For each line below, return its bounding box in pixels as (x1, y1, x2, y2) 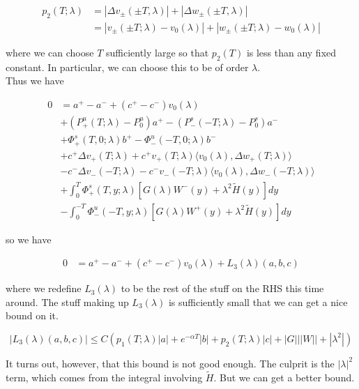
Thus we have (6, 73, 64, 88)
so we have (6, 231, 52, 246)
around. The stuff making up (6, 294, 129, 309)
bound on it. (6, 308, 59, 323)
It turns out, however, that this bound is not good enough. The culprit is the (6, 356, 335, 370)
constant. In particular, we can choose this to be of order (6, 59, 249, 74)
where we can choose (6, 45, 94, 59)
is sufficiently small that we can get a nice (168, 294, 348, 309)
